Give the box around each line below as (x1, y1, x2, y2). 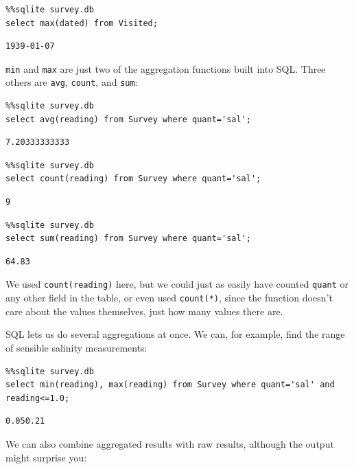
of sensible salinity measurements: (5, 340, 147, 354)
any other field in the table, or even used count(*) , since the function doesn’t (5, 290, 333, 305)
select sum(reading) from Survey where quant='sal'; (5, 233, 251, 244)
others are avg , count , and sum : (5, 75, 138, 89)
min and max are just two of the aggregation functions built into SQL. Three (5, 61, 326, 76)
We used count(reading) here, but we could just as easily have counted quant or (5, 277, 349, 291)
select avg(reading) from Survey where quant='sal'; (5, 114, 251, 124)
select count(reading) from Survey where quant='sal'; (5, 174, 261, 184)
